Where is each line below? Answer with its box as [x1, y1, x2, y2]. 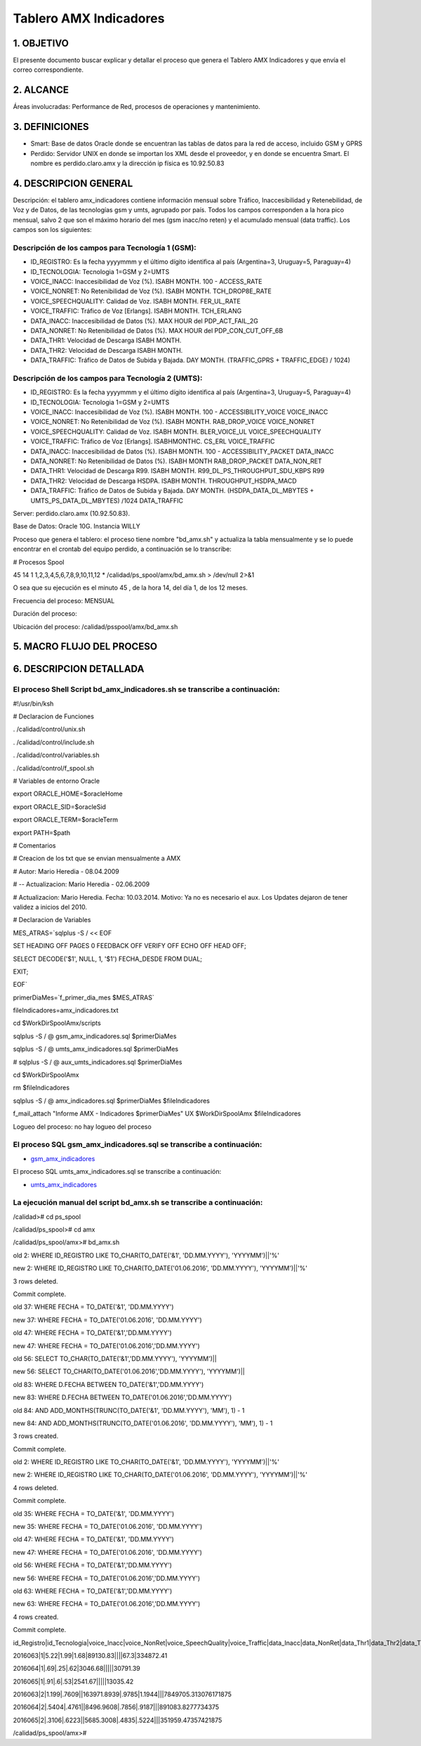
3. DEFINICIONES [13, 121, 89, 133]
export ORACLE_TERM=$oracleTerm [13, 815, 119, 824]
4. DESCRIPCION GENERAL [13, 177, 133, 189]
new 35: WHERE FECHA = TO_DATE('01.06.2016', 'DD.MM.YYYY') [13, 1522, 203, 1531]
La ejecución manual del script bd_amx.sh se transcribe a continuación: [13, 1198, 263, 1208]
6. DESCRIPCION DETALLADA [13, 663, 145, 675]
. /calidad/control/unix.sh [13, 725, 86, 734]
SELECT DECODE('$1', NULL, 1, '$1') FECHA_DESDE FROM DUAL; [13, 955, 203, 963]
